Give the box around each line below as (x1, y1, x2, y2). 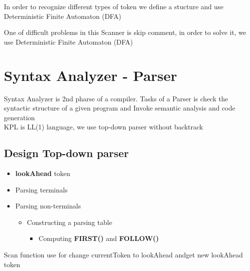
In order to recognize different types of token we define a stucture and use (4, 1, 224, 11)
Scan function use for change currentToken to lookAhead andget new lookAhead (4, 250, 243, 260)
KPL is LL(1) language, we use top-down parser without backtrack (4, 122, 203, 132)
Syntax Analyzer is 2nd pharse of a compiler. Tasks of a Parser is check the (4, 93, 228, 103)
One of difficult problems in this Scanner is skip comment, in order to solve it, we (4, 27, 247, 37)
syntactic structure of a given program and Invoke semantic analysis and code (4, 103, 235, 113)
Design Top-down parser (4, 145, 129, 160)
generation (4, 112, 35, 122)
